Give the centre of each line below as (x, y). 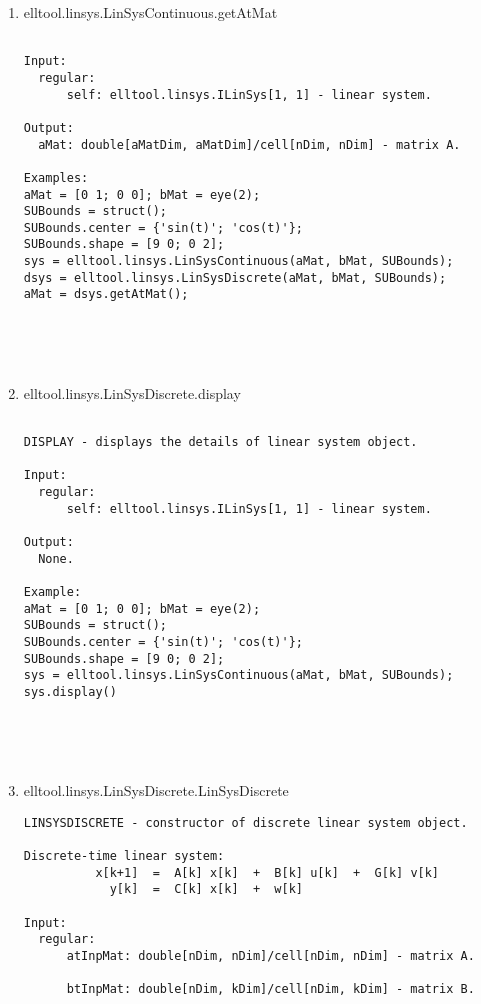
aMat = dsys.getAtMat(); (106, 294)
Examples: (56, 177)
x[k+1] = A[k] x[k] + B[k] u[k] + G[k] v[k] (267, 872)
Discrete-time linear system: (124, 856)
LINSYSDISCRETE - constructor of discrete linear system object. (245, 822)
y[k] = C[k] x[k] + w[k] (206, 889)
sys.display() (70, 691)
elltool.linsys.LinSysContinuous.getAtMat (150, 12)
